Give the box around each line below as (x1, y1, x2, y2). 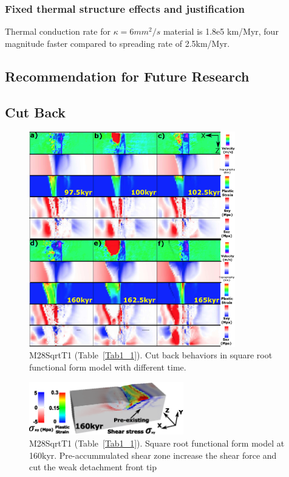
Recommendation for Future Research (5, 66, 250, 85)
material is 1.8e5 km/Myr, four (163, 25, 279, 38)
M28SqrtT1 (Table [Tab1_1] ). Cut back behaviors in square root (29, 349, 273, 361)
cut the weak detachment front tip (29, 461, 157, 473)
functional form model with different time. (29, 360, 186, 373)
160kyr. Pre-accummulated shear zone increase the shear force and (29, 448, 277, 461)
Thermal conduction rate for (5, 25, 110, 38)
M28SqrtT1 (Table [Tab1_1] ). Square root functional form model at (29, 437, 285, 450)
